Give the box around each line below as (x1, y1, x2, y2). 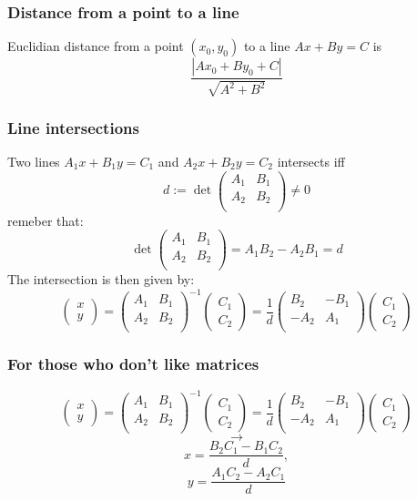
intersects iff (277, 151, 345, 170)
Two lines (7, 151, 60, 170)
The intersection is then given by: (7, 270, 195, 289)
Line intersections (7, 116, 139, 138)
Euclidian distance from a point (7, 36, 184, 56)
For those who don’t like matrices (7, 353, 259, 375)
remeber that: (7, 210, 84, 230)
